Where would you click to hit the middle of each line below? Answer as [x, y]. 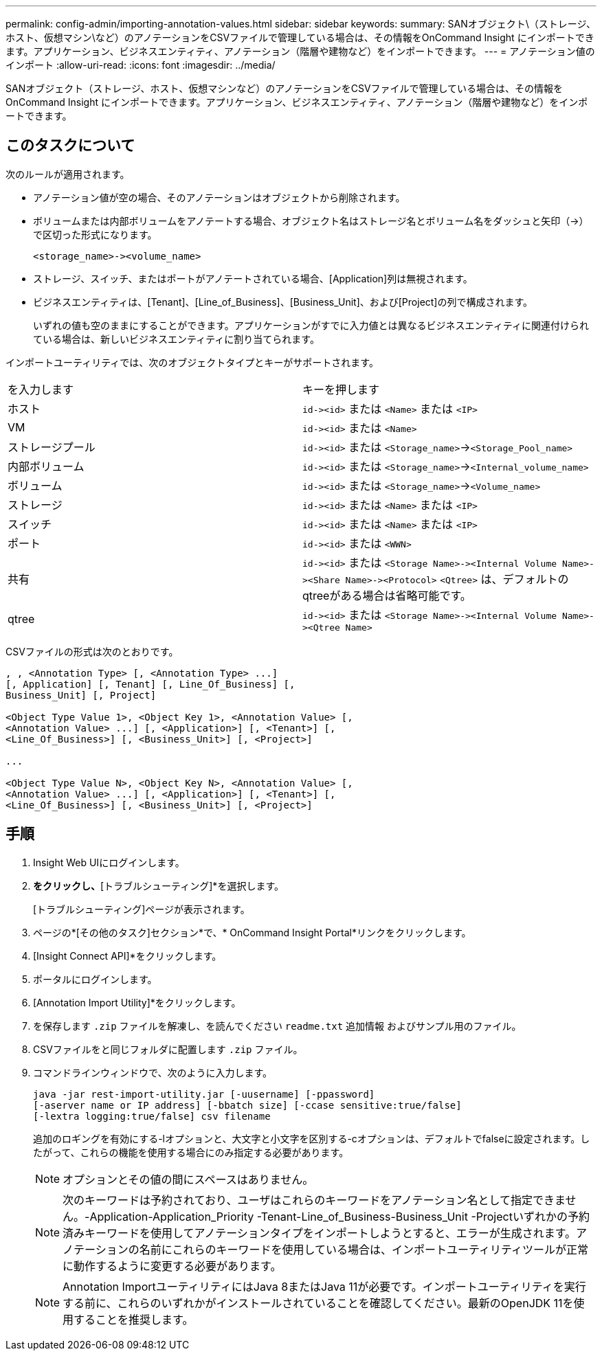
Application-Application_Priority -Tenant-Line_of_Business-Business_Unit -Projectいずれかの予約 [339, 1216]
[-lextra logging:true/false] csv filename [152, 1116]
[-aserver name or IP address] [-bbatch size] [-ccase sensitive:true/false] [247, 1105]
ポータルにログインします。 [95, 979]
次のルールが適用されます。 [68, 174]
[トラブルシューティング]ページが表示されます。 [142, 909]
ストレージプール [52, 447]
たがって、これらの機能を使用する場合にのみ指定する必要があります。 [191, 1152]
